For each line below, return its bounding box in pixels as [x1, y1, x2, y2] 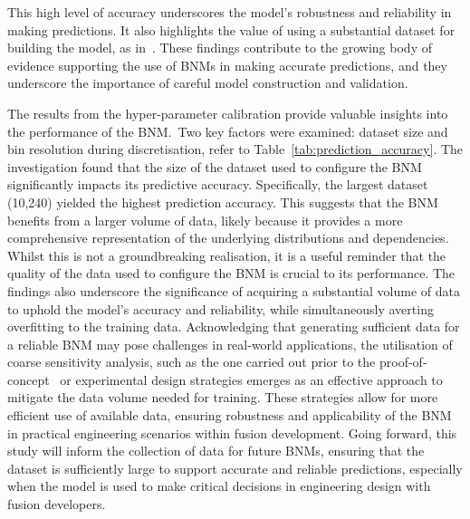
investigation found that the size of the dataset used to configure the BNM [7, 157, 422, 176]
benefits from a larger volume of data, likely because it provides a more [7, 210, 403, 229]
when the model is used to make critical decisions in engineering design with [7, 476, 431, 495]
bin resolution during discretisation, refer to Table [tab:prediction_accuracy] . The [7, 139, 464, 159]
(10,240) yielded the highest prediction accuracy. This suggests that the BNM [7, 192, 438, 211]
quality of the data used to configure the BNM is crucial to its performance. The [7, 264, 456, 283]
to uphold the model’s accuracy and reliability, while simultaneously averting [7, 299, 434, 318]
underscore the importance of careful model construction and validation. [7, 73, 408, 92]
